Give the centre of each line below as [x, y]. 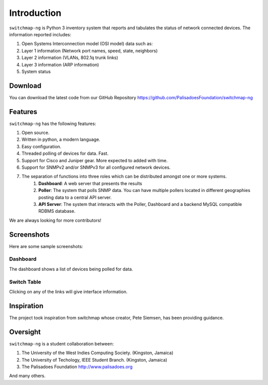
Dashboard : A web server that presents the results [90, 183]
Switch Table [25, 282]
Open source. [35, 133]
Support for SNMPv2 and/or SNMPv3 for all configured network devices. [96, 167]
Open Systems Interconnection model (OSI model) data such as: [87, 44]
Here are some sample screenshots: [46, 246]
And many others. [27, 376]
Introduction [35, 13]
